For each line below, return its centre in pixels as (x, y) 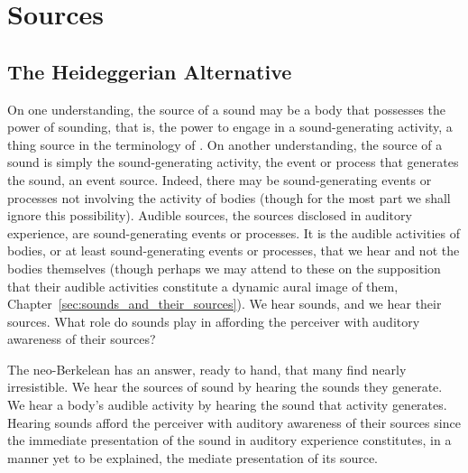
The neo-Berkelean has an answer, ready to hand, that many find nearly (207, 369)
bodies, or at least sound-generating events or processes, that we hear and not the (234, 250)
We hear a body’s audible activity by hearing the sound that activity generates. (227, 405)
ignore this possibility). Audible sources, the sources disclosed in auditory (210, 215)
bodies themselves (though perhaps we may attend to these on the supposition (224, 268)
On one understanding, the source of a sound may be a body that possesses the (227, 109)
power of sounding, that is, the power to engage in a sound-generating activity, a (230, 127)
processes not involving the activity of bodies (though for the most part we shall (229, 197)
